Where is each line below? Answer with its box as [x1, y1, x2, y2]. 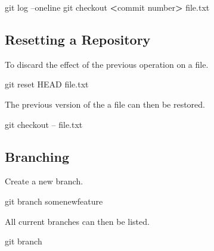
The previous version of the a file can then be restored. [5, 98, 205, 110]
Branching [5, 147, 69, 165]
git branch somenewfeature [5, 194, 103, 207]
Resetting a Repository [5, 30, 151, 48]
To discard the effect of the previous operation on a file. [5, 58, 209, 70]
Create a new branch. [5, 175, 83, 187]
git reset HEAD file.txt [5, 78, 89, 90]
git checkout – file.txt [5, 118, 83, 130]
